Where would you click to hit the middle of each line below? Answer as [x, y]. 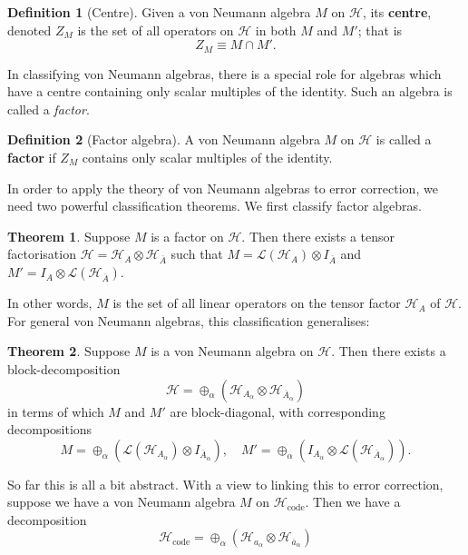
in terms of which [56, 411]
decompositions [50, 429]
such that [197, 254]
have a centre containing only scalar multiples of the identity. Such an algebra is [230, 91]
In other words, [50, 303]
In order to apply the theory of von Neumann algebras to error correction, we [223, 188]
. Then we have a [353, 502]
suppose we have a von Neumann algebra [122, 502]
